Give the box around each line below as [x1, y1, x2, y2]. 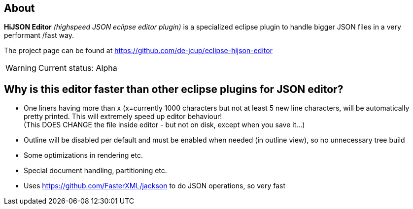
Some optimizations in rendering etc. [24, 151, 143, 160]
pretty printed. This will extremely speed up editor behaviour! [24, 112, 222, 121]
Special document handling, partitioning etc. [24, 166, 167, 175]
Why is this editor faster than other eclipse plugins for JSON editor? [4, 83, 344, 95]
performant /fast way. [4, 31, 74, 40]
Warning [5, 63, 36, 73]
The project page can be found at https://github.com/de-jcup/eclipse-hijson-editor [4, 46, 273, 55]
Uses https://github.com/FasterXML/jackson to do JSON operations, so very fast [24, 181, 286, 190]
